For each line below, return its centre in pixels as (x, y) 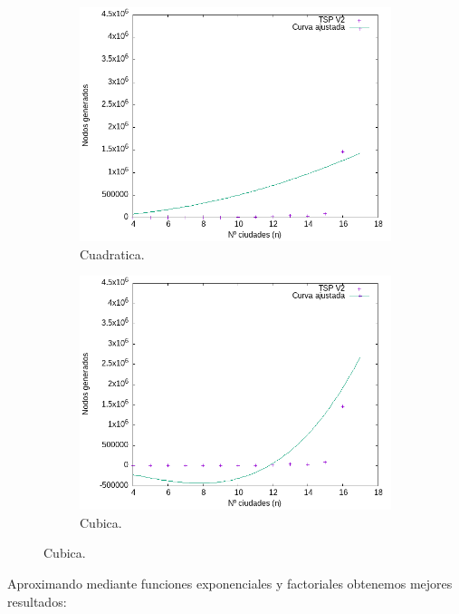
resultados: (37, 601)
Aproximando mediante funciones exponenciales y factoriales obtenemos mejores (230, 583)
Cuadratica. (112, 253)
